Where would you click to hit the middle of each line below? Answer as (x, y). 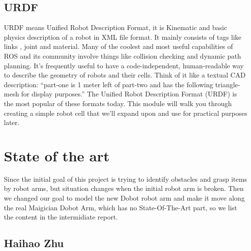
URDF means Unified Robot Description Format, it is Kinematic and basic (116, 27)
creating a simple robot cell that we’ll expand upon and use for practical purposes (126, 113)
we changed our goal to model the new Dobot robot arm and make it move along (124, 198)
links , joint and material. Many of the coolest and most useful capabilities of (118, 46)
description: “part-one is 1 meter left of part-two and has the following (109, 84)
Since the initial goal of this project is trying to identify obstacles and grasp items (125, 179)
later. (12, 122)
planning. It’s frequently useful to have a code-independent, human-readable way (124, 65)
